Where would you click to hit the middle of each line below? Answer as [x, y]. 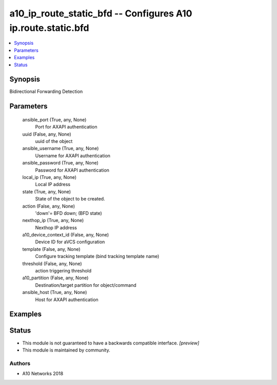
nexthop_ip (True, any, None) [53, 221]
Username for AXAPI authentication [73, 155]
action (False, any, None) [49, 206]
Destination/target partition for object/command [86, 285]
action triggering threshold [63, 271]
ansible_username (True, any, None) [61, 149]
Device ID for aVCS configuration [70, 242]
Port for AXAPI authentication [66, 127]
